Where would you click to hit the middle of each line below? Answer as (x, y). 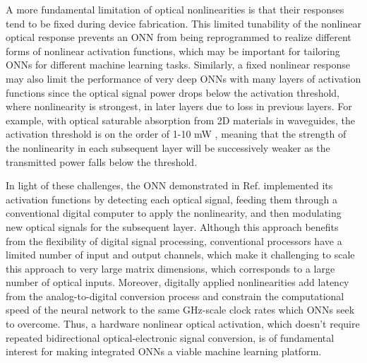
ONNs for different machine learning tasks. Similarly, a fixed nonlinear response (178, 65)
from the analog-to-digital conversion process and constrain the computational (175, 296)
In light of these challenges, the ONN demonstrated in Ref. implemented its (169, 185)
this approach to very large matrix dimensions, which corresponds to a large (170, 268)
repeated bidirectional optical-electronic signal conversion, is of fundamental (170, 337)
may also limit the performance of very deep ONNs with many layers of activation (183, 78)
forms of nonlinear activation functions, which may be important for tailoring (173, 50)
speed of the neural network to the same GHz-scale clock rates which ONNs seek (180, 310)
